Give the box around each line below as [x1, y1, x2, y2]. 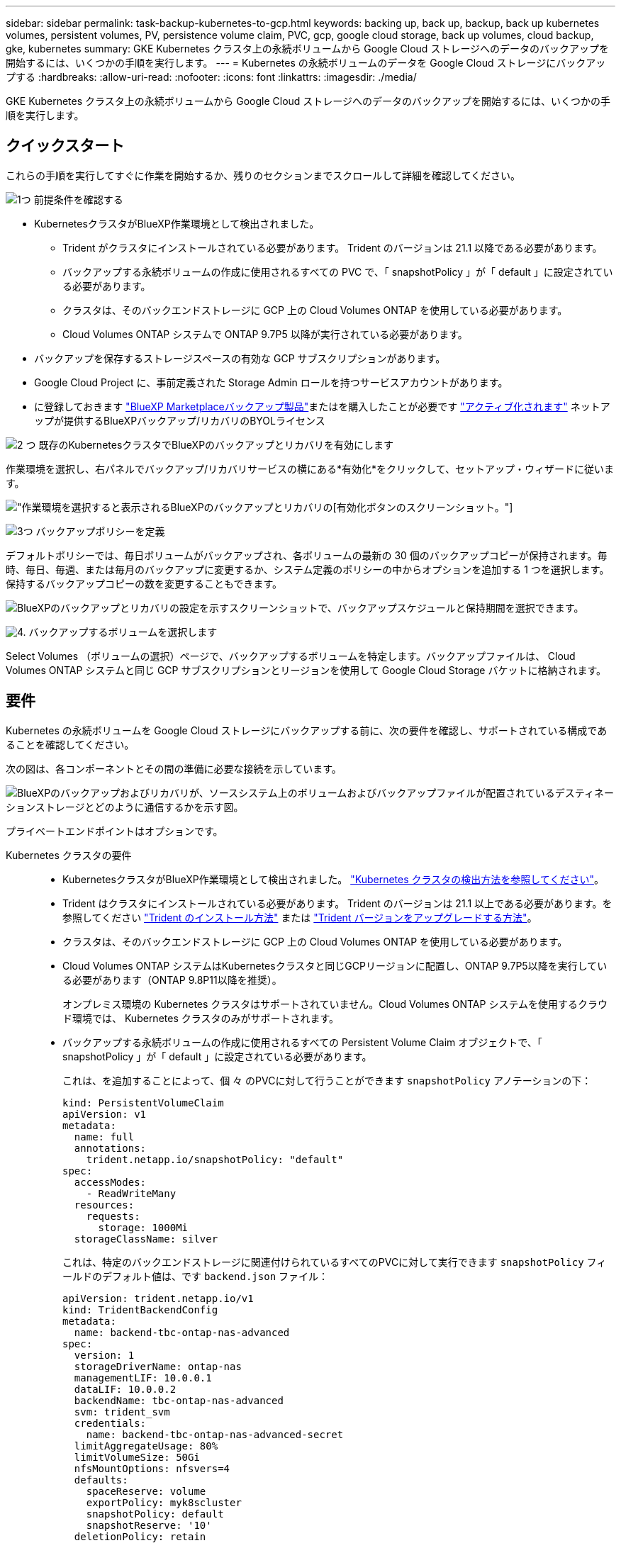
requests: [86, 1210, 140, 1222]
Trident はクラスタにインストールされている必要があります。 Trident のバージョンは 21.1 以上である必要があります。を [62, 897, 612, 909]
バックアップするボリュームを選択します [28, 625, 218, 638]
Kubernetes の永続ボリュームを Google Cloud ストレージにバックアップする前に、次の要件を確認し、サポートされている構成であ [6, 724, 608, 736]
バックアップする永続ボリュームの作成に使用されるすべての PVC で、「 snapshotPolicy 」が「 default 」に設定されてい [62, 265, 613, 278]
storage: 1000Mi [98, 1221, 189, 1233]
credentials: [74, 1417, 147, 1429]
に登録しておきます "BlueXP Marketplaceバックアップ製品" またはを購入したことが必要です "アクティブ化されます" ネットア [34, 400, 610, 413]
